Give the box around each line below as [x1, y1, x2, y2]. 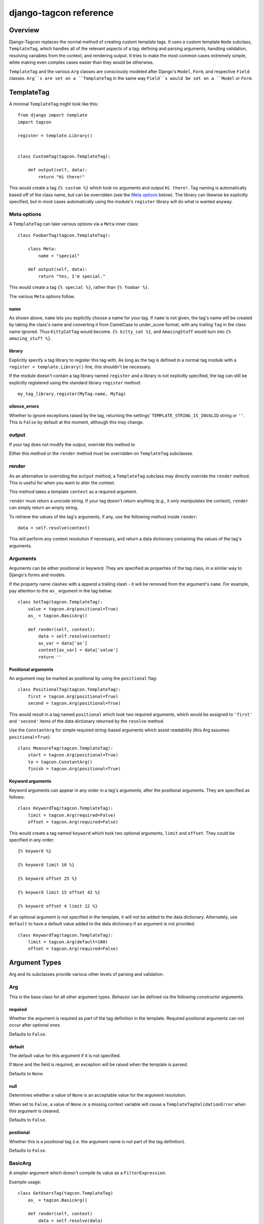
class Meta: [27, 246, 57, 252]
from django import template [18, 113, 88, 118]
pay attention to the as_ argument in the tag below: [9, 588, 112, 594]
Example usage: [9, 1179, 42, 1185]
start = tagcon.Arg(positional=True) [27, 752, 118, 758]
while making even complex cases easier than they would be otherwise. [9, 59, 154, 66]
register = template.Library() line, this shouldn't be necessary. [9, 364, 152, 370]
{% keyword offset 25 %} [18, 875, 77, 881]
